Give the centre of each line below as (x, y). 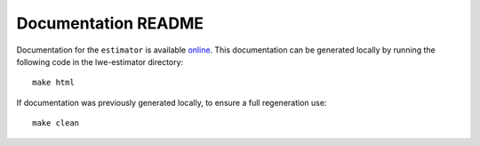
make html (53, 83)
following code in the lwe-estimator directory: (100, 61)
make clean (56, 123)
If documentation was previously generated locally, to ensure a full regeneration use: (172, 102)
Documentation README (110, 23)
